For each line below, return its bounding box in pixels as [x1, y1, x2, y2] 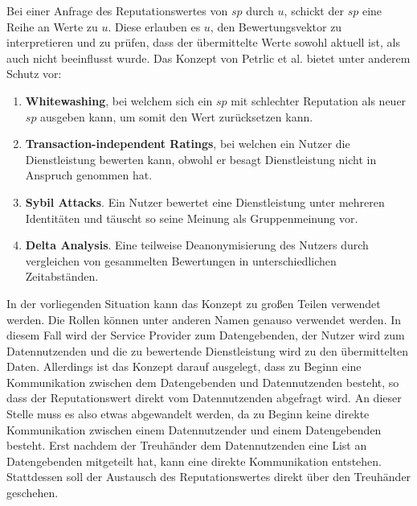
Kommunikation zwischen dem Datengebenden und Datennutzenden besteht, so [6, 373, 399, 390]
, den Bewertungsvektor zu [210, 18, 342, 35]
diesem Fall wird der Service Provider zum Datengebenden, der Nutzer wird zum [6, 327, 405, 344]
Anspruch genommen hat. [25, 167, 153, 183]
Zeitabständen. [25, 268, 99, 285]
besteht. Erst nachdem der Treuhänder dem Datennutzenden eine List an [6, 437, 367, 454]
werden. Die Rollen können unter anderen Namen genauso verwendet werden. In [6, 311, 402, 327]
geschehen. [6, 484, 59, 501]
